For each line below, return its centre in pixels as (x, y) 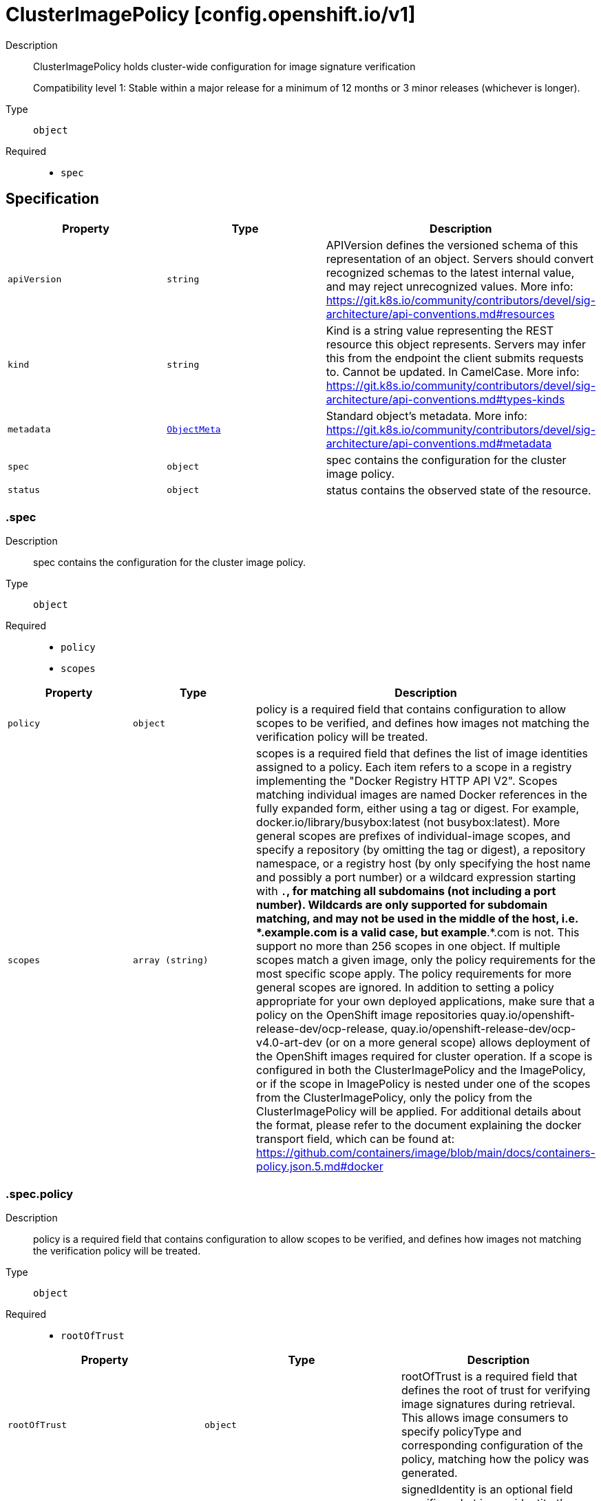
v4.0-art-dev (289, 1043)
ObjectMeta (194, 430)
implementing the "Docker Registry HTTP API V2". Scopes (407, 781)
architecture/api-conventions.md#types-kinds (445, 399)
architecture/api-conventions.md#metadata (439, 443)
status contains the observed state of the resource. (458, 490)
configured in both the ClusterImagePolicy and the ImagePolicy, (421, 1070)
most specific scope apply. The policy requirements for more (414, 974)
